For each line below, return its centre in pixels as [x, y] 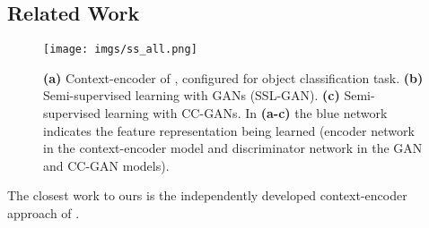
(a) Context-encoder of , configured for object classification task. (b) [233, 77]
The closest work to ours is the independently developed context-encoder [207, 195]
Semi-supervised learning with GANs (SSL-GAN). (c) [192, 95]
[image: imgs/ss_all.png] [120, 50]
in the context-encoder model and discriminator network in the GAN [233, 148]
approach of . [44, 213]
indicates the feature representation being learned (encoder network [229, 130]
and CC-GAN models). [106, 165]
